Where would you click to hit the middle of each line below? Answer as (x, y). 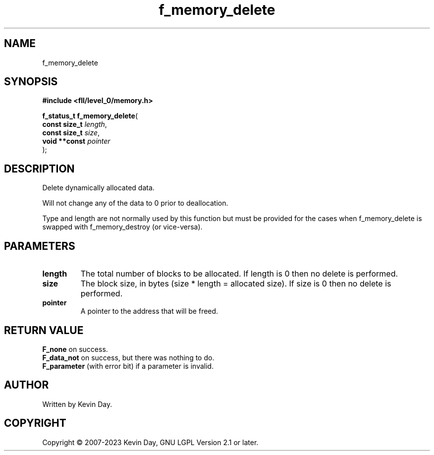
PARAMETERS (40, 246)
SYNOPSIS (31, 82)
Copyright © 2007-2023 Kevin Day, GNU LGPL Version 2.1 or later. (150, 442)
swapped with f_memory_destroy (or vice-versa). (122, 227)
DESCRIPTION (39, 169)
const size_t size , (71, 133)
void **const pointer (76, 141)
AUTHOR (27, 385)
